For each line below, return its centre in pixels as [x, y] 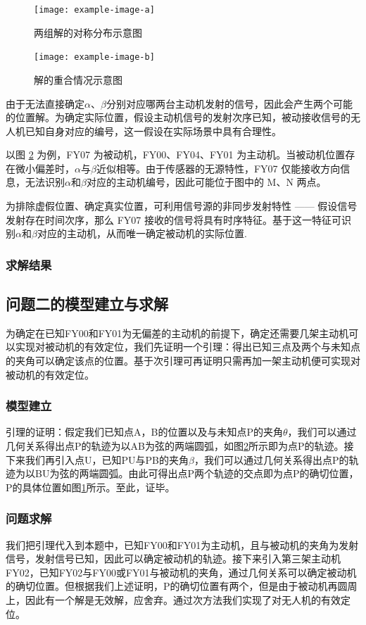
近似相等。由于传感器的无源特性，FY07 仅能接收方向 [218, 168]
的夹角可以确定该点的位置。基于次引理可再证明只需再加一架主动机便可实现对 [183, 361]
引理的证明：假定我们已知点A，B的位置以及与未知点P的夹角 [144, 432]
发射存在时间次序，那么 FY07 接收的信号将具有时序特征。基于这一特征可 [173, 219]
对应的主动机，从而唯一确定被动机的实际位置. [142, 233]
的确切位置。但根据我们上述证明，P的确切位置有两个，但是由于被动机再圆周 [182, 586]
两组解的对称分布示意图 [88, 32]
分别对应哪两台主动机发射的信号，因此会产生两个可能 [229, 103]
